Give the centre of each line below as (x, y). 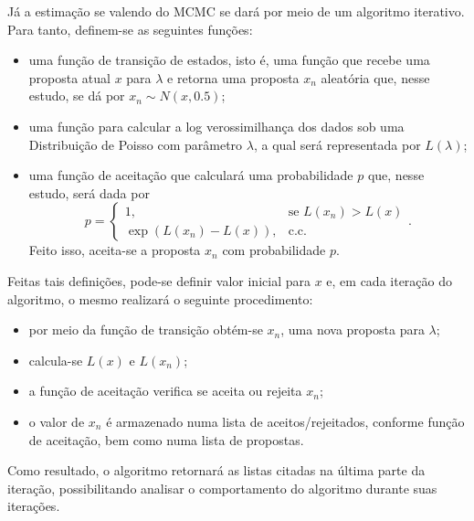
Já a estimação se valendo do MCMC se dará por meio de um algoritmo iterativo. (236, 11)
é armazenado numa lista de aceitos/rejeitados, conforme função (285, 421)
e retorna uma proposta (233, 77)
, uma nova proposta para (353, 330)
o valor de (57, 421)
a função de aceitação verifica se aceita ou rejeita (165, 391)
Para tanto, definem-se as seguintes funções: (130, 29)
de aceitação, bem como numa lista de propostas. (166, 439)
